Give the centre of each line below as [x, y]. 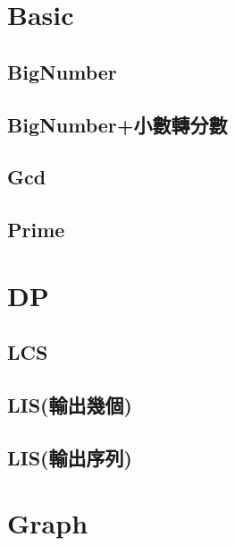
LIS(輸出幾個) [70, 405]
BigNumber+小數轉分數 [117, 124]
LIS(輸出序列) [70, 457]
